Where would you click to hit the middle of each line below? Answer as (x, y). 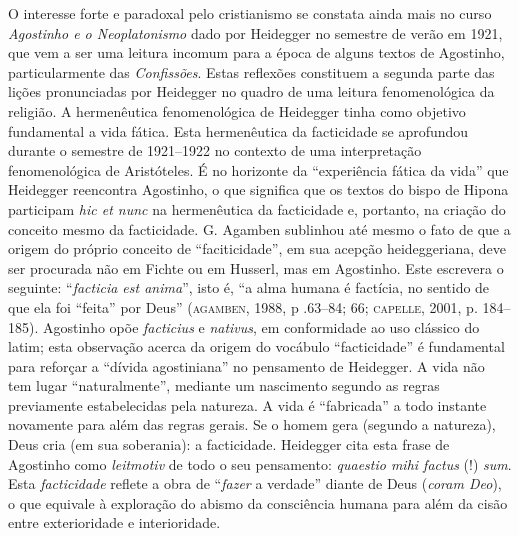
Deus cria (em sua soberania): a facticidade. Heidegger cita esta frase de (229, 444)
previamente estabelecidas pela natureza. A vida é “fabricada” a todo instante (247, 404)
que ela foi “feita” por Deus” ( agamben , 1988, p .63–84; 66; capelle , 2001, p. (243, 306)
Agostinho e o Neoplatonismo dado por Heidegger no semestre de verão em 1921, (255, 32)
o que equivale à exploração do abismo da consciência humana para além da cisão (258, 502)
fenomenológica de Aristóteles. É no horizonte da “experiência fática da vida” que (258, 169)
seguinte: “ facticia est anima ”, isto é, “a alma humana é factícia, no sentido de (249, 287)
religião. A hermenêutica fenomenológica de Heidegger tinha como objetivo (237, 110)
